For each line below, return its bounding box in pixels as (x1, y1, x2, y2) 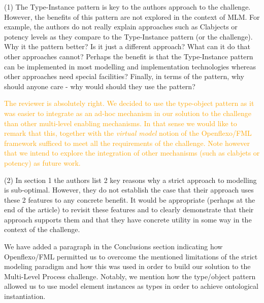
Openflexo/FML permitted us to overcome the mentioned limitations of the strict (4, 251, 258, 261)
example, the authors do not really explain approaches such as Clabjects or (4, 21, 238, 32)
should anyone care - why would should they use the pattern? (4, 81, 195, 91)
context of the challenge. (4, 224, 80, 235)
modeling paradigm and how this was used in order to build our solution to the (4, 261, 251, 272)
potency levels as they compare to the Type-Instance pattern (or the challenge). (4, 31, 253, 42)
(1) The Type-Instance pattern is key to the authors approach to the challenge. (4, 2, 251, 12)
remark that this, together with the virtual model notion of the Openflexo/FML (4, 128, 252, 138)
